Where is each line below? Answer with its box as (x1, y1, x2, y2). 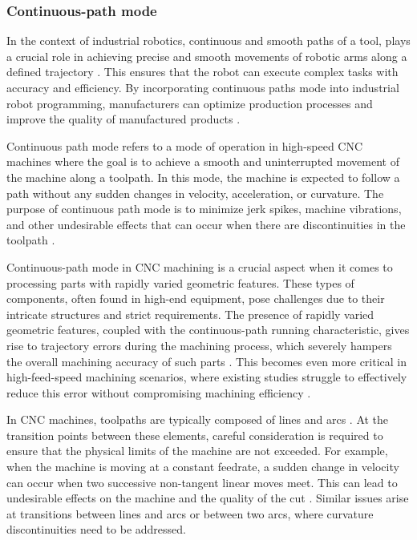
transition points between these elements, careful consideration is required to (6, 426, 383, 443)
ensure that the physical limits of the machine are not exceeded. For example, (6, 442, 388, 459)
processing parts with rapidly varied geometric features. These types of (6, 274, 354, 291)
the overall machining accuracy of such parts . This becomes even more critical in (6, 353, 407, 369)
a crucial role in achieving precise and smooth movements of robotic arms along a (6, 47, 407, 64)
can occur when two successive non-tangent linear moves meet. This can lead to (6, 474, 398, 490)
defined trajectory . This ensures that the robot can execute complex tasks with (6, 63, 399, 80)
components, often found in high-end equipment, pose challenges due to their (6, 290, 385, 307)
